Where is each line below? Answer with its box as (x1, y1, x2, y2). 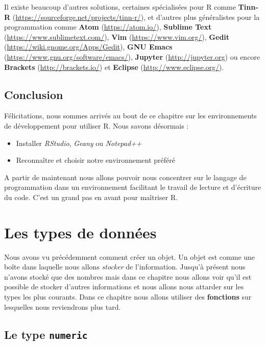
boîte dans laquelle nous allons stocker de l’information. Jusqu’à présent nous (4, 261, 246, 272)
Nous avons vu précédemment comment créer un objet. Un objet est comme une (4, 251, 255, 262)
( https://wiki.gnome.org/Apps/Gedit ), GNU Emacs (4, 41, 173, 52)
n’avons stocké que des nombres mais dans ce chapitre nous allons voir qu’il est (4, 271, 252, 282)
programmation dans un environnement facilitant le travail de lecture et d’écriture (4, 182, 261, 192)
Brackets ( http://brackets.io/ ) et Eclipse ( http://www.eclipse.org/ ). (4, 61, 224, 72)
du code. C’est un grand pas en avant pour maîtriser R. (4, 191, 178, 202)
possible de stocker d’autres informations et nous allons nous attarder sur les (4, 281, 244, 292)
